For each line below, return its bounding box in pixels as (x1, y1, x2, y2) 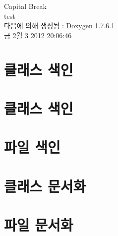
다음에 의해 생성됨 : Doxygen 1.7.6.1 (4, 20, 115, 31)
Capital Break (4, 1, 47, 11)
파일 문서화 (4, 215, 73, 235)
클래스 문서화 (4, 176, 86, 196)
